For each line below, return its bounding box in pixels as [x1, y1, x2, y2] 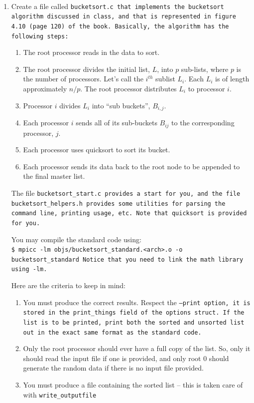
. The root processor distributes [80, 83, 177, 93]
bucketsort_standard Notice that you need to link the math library [11, 256, 244, 263]
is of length [215, 73, 250, 84]
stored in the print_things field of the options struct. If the [23, 309, 245, 317]
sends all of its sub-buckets [76, 117, 157, 128]
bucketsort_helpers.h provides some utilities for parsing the [11, 200, 226, 207]
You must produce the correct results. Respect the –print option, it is [23, 297, 251, 307]
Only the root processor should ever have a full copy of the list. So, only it [23, 343, 251, 354]
